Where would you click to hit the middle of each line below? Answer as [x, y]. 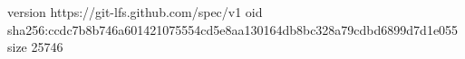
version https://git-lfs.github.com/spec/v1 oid [135, 12]
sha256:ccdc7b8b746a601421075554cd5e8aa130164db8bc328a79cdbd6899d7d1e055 [233, 29]
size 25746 [35, 47]
